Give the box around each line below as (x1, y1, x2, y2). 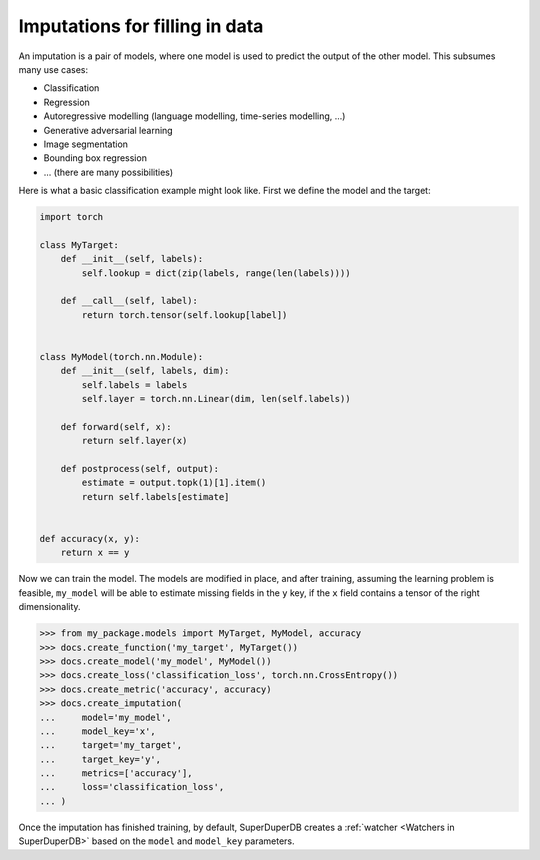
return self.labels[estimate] (81, 491, 230, 502)
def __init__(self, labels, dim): (60, 365, 230, 377)
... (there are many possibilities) (43, 166, 174, 178)
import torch (39, 211, 104, 223)
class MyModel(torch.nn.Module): (39, 351, 204, 362)
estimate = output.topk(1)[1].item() (81, 477, 267, 489)
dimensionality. (18, 601, 81, 613)
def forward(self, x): (60, 421, 172, 432)
